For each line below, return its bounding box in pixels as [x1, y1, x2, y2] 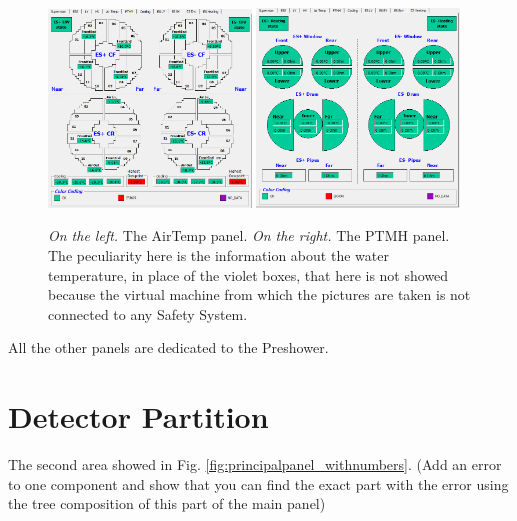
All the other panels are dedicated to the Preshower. [8, 337, 329, 358]
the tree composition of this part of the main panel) [8, 493, 326, 514]
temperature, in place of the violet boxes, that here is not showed [48, 264, 449, 285]
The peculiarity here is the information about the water [48, 244, 389, 265]
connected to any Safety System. [48, 303, 248, 324]
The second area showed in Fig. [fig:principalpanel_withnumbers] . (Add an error [8, 454, 502, 475]
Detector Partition [8, 396, 269, 437]
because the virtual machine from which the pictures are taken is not [48, 284, 471, 305]
